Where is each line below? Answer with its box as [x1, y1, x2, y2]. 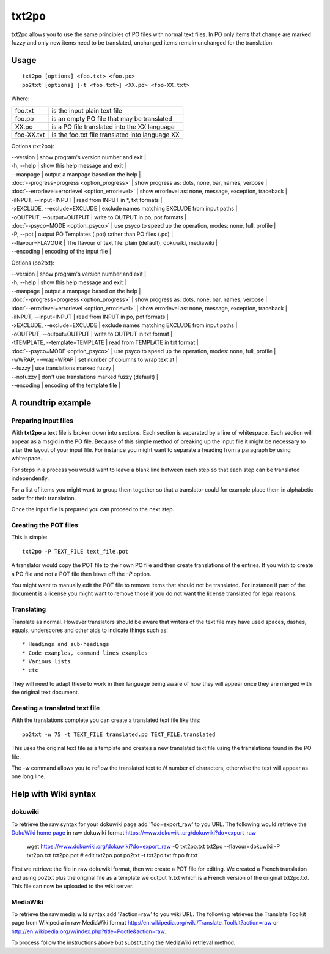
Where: [11, 95, 30, 102]
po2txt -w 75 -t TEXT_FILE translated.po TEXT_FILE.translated [22, 731, 216, 738]
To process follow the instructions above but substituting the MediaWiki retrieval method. [11, 939, 236, 946]
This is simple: [11, 533, 48, 541]
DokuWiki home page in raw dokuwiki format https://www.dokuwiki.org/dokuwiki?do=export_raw [11, 828, 257, 836]
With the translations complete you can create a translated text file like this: [11, 716, 201, 724]
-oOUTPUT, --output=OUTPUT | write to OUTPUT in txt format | [11, 330, 173, 337]
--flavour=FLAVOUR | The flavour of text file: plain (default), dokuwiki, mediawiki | [11, 239, 218, 246]
